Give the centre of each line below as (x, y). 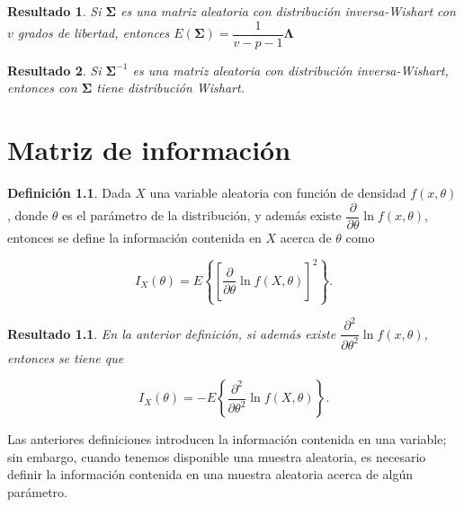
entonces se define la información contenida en (134, 237)
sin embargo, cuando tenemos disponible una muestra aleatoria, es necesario (217, 456)
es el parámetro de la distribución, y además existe (202, 215)
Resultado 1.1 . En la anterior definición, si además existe (172, 333)
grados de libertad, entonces (94, 33)
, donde (28, 215)
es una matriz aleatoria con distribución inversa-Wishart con (288, 11)
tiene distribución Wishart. (170, 88)
